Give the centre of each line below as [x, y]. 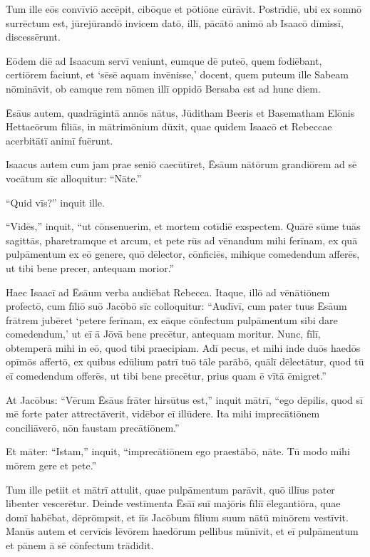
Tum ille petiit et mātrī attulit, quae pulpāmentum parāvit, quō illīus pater [170, 489]
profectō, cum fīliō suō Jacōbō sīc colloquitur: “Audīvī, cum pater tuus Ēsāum [176, 306]
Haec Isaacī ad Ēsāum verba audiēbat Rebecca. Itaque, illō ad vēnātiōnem [168, 292]
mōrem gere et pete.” [51, 465]
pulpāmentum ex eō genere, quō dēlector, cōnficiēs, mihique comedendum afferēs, [183, 254]
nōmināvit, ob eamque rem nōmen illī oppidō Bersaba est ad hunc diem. [163, 88]
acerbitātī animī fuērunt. [60, 140]
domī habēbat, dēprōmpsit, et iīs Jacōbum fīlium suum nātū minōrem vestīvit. [177, 517]
